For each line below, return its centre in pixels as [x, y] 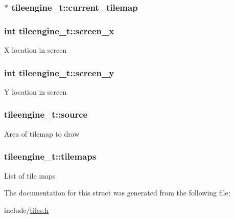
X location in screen [36, 50]
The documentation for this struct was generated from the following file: [117, 193]
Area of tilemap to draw [42, 133]
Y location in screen [36, 91]
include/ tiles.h [27, 210]
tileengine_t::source [46, 114]
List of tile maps [30, 175]
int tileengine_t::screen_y [59, 72]
